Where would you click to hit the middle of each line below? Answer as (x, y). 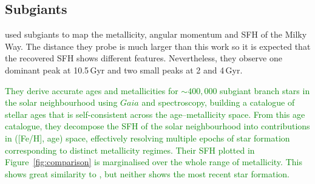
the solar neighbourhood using (61, 102)
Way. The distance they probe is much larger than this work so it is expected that (158, 46)
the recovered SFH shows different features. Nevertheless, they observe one (144, 58)
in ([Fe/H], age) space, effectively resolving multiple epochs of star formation (147, 138)
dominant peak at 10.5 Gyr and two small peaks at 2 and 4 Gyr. (124, 70)
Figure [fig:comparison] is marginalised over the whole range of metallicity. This (154, 162)
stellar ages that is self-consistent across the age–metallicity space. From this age (155, 114)
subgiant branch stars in (265, 90)
